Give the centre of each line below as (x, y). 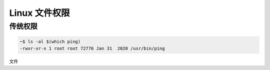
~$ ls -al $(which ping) (50, 41)
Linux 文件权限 (39, 13)
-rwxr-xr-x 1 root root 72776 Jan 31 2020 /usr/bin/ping (92, 49)
